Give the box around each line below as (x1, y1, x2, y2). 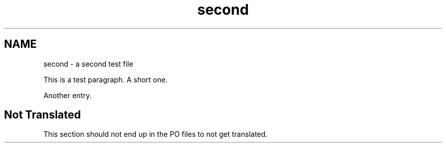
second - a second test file (43, 59, 133, 68)
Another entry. (43, 91, 92, 100)
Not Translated (4, 108, 81, 122)
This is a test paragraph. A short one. (43, 75, 168, 84)
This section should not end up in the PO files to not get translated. (43, 130, 268, 139)
